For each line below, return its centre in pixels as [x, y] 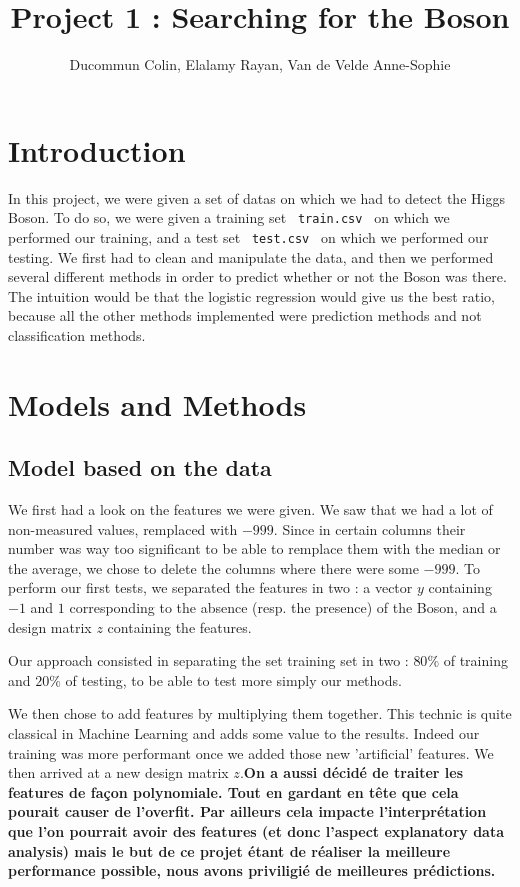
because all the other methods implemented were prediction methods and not [245, 315]
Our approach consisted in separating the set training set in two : [208, 660]
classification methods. [77, 334]
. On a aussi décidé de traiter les [351, 772]
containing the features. [179, 626]
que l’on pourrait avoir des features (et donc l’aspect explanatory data [256, 831]
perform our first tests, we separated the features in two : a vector [210, 587]
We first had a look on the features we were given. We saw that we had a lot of [250, 509]
